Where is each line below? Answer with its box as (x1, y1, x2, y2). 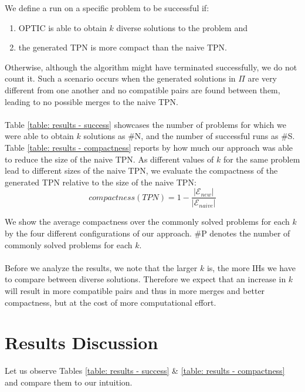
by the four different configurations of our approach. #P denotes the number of (5, 227, 290, 239)
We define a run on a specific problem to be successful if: (5, 2, 209, 13)
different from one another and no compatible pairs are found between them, (5, 83, 280, 96)
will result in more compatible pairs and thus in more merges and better (5, 284, 265, 296)
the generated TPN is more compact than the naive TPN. (18, 41, 227, 53)
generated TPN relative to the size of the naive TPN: (5, 175, 196, 188)
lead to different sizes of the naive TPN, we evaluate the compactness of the (5, 164, 278, 177)
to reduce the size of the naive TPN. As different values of (5, 153, 214, 165)
